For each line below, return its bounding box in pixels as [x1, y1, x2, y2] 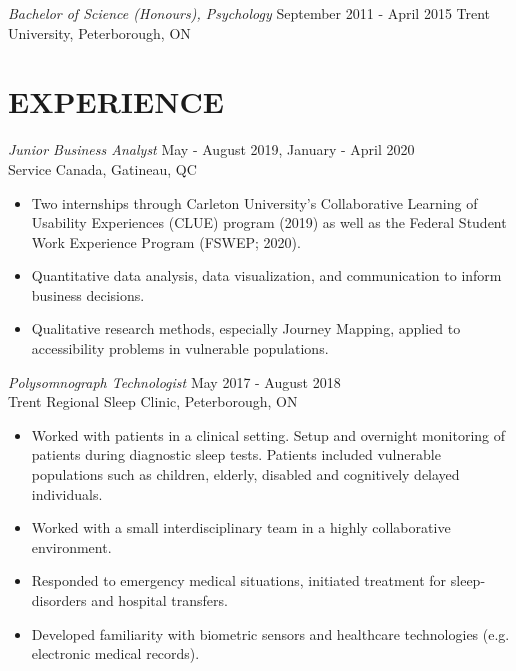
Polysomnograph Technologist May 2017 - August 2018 [8, 371, 341, 392]
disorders [31, 590, 87, 610]
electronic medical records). [31, 643, 200, 664]
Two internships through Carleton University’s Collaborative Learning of [31, 192, 478, 213]
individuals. [31, 483, 103, 504]
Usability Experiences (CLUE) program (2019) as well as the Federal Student [31, 212, 507, 233]
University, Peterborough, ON [8, 22, 191, 43]
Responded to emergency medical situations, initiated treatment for [31, 570, 447, 591]
